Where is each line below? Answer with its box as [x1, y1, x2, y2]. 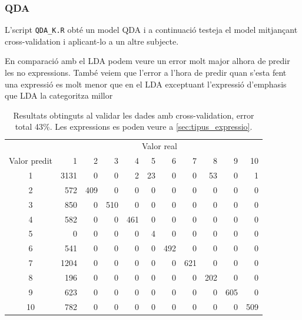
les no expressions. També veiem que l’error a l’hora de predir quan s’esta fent [5, 66, 287, 79]
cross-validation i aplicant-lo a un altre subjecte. [5, 35, 179, 47]
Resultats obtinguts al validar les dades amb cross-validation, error [13, 109, 254, 121]
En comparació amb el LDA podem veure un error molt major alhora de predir [5, 55, 290, 67]
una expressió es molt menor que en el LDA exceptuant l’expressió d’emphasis [5, 78, 287, 90]
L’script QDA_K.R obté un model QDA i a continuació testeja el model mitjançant [5, 23, 298, 36]
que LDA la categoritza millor [5, 89, 113, 102]
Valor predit [9, 154, 52, 167]
